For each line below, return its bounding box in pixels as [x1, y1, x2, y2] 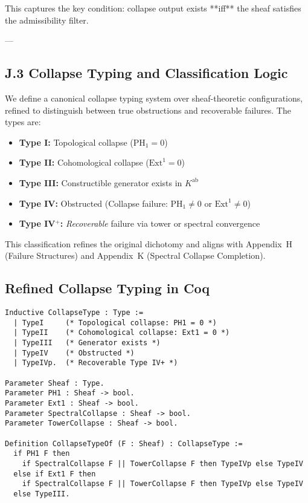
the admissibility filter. [5, 13, 89, 26]
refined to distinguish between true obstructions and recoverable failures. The [5, 103, 291, 116]
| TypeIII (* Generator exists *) [13, 339, 161, 348]
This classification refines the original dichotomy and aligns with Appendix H [5, 237, 293, 250]
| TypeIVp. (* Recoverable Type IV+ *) [13, 359, 178, 368]
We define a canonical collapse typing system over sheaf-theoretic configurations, [5, 91, 303, 104]
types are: [5, 115, 41, 128]
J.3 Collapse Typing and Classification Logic [5, 63, 288, 82]
